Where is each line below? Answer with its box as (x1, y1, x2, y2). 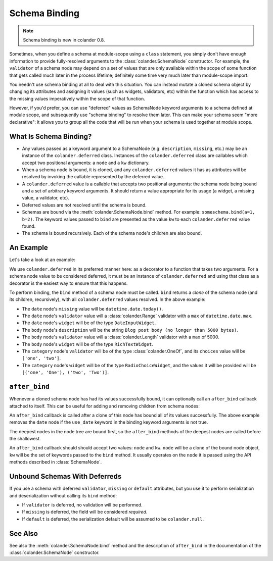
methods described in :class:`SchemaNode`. (9, 459, 102, 465)
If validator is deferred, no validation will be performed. (22, 501, 143, 507)
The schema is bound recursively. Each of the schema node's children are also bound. (22, 230, 202, 236)
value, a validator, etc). (22, 195, 69, 201)
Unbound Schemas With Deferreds (9, 472, 122, 481)
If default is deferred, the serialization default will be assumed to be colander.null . (22, 516, 204, 522)
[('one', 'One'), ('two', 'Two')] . (22, 369, 109, 376)
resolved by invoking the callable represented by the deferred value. (22, 174, 164, 180)
